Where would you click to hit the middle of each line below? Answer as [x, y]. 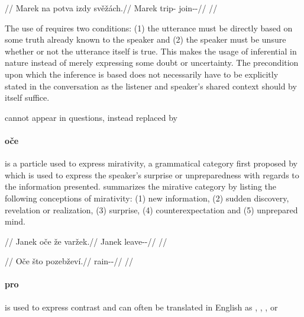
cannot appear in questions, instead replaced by [91, 117]
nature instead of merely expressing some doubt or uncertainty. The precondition [152, 63]
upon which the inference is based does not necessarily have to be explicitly [142, 74]
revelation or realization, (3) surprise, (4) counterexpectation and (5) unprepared [151, 209]
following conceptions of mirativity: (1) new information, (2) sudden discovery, [147, 198]
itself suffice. [27, 97]
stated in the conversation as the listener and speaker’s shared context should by [151, 86]
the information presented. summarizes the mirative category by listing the [140, 186]
